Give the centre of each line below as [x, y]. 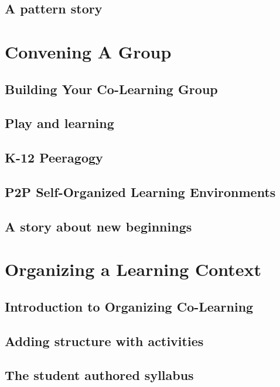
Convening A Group [88, 51]
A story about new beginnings [98, 226]
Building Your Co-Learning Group [111, 89]
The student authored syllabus [99, 375]
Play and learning [59, 123]
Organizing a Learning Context [133, 269]
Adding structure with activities [104, 341]
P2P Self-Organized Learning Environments [140, 191]
